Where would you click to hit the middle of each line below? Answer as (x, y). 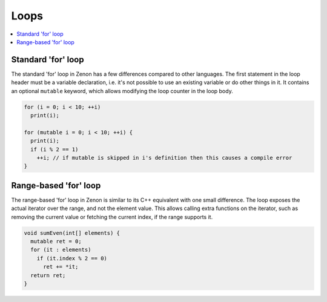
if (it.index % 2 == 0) (72, 258)
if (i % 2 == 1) (54, 149)
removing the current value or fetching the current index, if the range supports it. (112, 217)
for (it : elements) (61, 250)
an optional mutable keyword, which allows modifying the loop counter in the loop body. (122, 91)
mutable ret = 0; (56, 241)
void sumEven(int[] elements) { (72, 233)
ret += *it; (61, 267)
